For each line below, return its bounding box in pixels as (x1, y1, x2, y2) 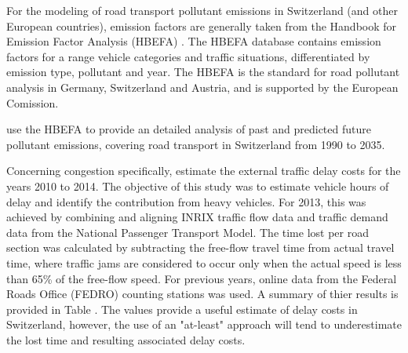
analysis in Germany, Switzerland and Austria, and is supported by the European (6, 78, 399, 95)
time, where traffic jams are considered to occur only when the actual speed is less (6, 254, 402, 271)
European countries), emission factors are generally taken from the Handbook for (6, 17, 397, 34)
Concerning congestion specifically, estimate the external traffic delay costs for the (6, 162, 401, 179)
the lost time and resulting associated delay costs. (6, 331, 246, 348)
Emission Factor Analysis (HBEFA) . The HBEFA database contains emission (6, 33, 381, 49)
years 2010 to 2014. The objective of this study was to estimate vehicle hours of (6, 177, 389, 194)
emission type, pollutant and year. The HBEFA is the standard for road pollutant (6, 64, 400, 80)
